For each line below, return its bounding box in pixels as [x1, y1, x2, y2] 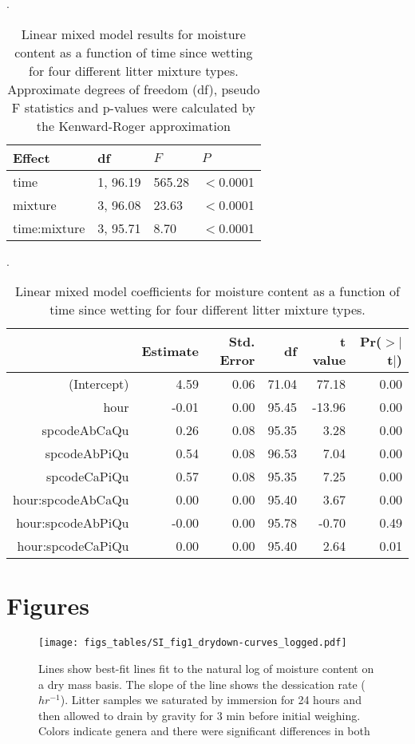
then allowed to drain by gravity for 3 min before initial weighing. [38, 706, 361, 723]
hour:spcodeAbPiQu [16, 513, 129, 532]
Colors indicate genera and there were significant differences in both [38, 722, 370, 739]
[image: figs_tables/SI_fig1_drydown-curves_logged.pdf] [38, 637, 347, 649]
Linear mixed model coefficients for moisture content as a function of [15, 282, 400, 301]
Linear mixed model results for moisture [21, 24, 246, 43]
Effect [13, 148, 50, 167]
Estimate [141, 341, 199, 360]
